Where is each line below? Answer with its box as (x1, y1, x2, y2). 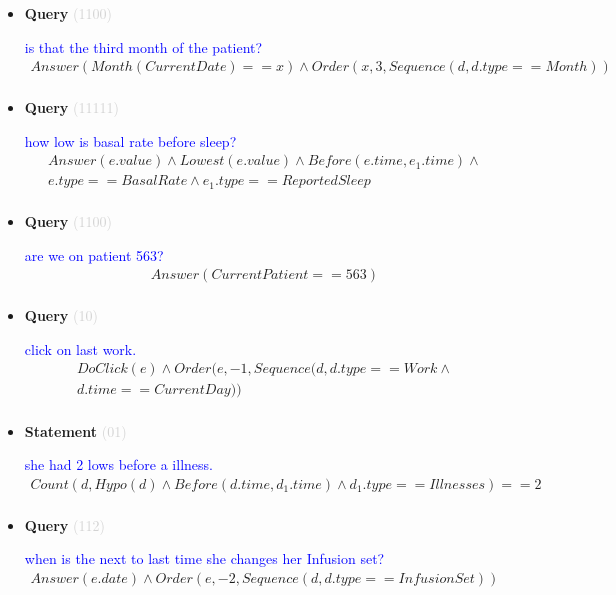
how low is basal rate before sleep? (24, 130, 237, 151)
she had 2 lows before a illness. (24, 454, 213, 475)
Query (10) (24, 305, 98, 326)
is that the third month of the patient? (24, 36, 263, 57)
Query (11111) (24, 97, 119, 118)
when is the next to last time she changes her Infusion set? (24, 548, 385, 569)
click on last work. (24, 338, 137, 359)
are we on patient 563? (24, 244, 164, 265)
